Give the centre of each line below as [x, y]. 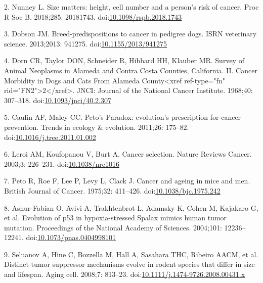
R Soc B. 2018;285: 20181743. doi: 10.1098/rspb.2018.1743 [93, 16]
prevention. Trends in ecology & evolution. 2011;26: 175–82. [97, 127]
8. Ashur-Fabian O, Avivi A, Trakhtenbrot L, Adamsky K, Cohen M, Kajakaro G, [131, 207]
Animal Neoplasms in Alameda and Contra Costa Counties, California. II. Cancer [131, 70]
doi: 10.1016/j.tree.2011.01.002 [50, 137]
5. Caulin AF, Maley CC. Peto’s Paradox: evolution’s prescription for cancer [123, 117]
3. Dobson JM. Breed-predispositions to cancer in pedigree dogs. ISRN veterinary [130, 34]
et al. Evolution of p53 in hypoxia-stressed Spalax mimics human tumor [116, 218]
